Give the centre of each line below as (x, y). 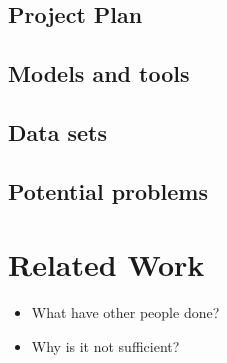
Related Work (106, 264)
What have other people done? (125, 312)
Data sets (57, 131)
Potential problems (108, 190)
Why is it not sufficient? (105, 345)
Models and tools (99, 73)
